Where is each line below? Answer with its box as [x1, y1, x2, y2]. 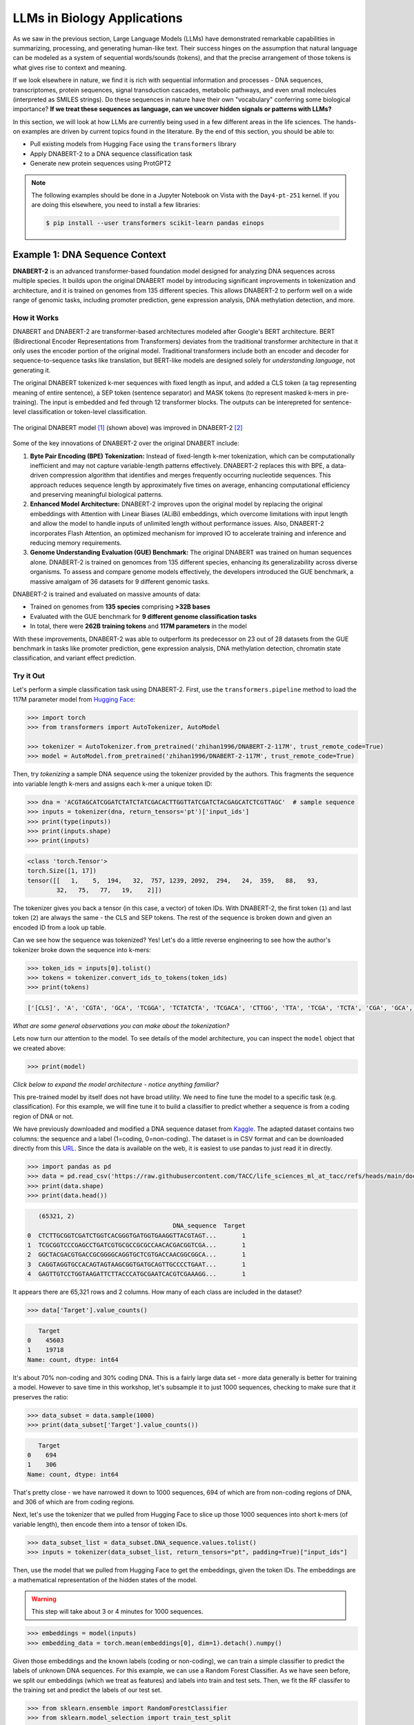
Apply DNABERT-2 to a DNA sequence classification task [30, 149, 193, 158]
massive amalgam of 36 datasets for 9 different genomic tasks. [30, 577, 210, 586]
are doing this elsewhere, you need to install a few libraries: [31, 201, 200, 209]
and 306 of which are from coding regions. [12, 1498, 135, 1506]
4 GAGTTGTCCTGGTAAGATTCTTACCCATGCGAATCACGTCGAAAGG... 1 [27, 1270, 246, 1278]
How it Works [12, 313, 59, 322]
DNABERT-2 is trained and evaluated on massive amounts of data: [12, 590, 201, 598]
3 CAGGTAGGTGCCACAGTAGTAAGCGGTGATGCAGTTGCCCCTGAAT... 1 [27, 1260, 246, 1268]
